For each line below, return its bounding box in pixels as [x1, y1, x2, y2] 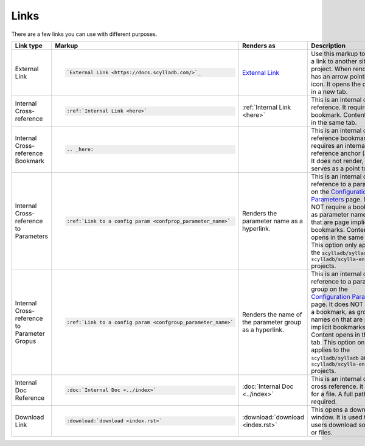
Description [311, 41, 346, 50]
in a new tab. [311, 87, 348, 96]
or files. [311, 428, 333, 436]
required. [311, 397, 337, 406]
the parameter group [242, 318, 302, 327]
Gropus [15, 337, 36, 346]
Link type [15, 41, 43, 50]
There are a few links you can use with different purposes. [11, 30, 158, 38]
